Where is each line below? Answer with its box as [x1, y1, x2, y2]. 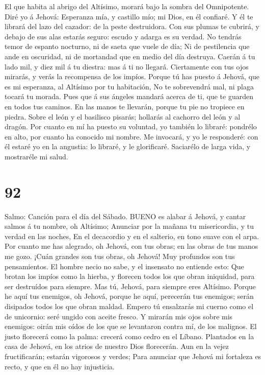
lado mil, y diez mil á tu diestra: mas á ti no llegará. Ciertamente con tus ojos [5, 61, 249, 72]
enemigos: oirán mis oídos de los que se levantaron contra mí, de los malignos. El [5, 321, 257, 332]
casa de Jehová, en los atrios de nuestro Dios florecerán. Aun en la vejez [5, 341, 229, 351]
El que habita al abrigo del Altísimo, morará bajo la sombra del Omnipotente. [5, 1, 249, 11]
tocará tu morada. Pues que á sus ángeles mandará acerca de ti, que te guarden [5, 91, 253, 102]
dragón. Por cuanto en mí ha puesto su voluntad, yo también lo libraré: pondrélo [5, 121, 257, 132]
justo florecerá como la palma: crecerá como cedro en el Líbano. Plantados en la [5, 331, 254, 341]
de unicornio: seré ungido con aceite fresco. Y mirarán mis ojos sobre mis [5, 311, 233, 321]
